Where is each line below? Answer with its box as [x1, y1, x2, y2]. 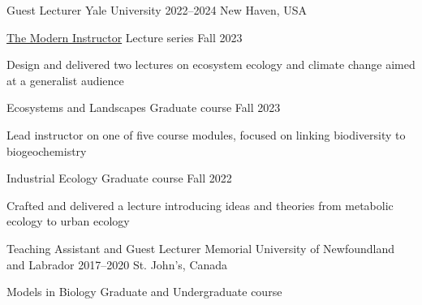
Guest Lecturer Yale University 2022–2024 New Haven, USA [6, 2, 308, 18]
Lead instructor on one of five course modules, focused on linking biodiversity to [6, 126, 406, 143]
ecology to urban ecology [6, 213, 130, 230]
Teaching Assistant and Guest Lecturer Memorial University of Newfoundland [6, 239, 395, 256]
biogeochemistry [6, 142, 87, 159]
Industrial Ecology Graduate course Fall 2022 [6, 170, 232, 187]
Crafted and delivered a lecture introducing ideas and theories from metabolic [6, 196, 394, 213]
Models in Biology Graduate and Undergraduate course [6, 283, 282, 300]
